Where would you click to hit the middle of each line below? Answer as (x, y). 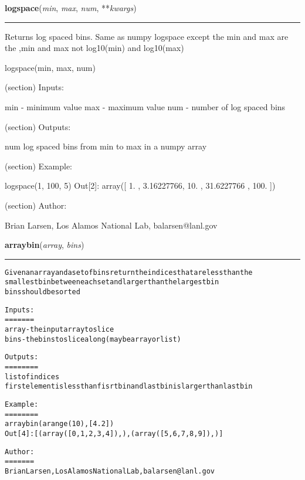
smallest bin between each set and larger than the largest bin (112, 282)
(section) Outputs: (38, 126)
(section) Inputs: (34, 87)
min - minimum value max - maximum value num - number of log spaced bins (145, 106)
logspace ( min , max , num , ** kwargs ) (71, 8)
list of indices (32, 377)
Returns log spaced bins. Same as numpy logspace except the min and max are (147, 36)
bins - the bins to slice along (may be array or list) (93, 339)
